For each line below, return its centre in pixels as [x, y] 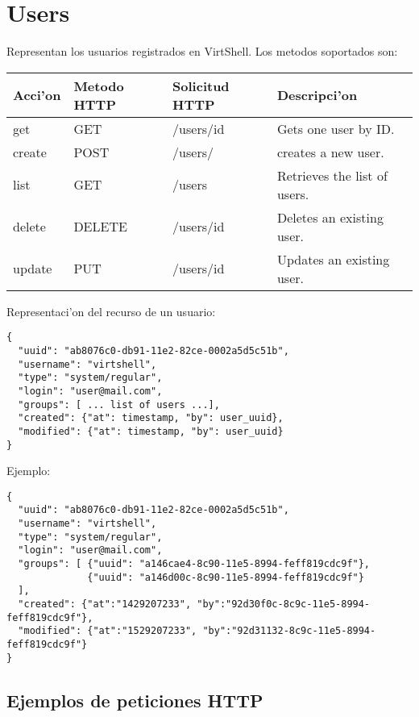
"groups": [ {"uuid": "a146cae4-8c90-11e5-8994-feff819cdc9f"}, [194, 564]
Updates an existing [333, 259]
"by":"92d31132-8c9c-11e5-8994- [289, 631]
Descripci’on [317, 95]
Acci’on [37, 95]
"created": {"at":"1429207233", [105, 604]
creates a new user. [330, 152]
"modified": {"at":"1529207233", [108, 631]
